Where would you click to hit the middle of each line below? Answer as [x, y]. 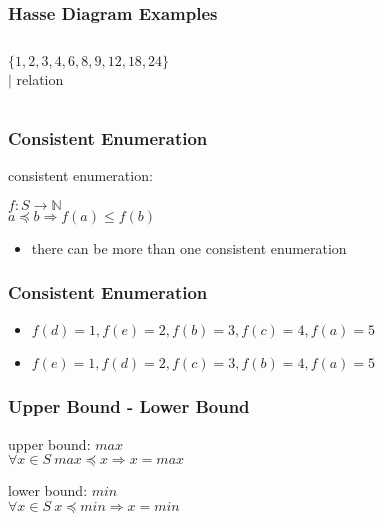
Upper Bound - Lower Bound [129, 406]
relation [40, 79]
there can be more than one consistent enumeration [189, 247]
